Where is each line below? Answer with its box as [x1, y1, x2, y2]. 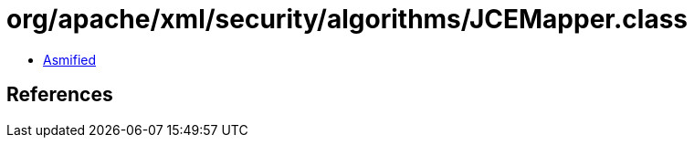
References [6, 83, 113, 107]
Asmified [43, 51, 97, 67]
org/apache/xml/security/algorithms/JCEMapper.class [6, 4, 689, 35]
